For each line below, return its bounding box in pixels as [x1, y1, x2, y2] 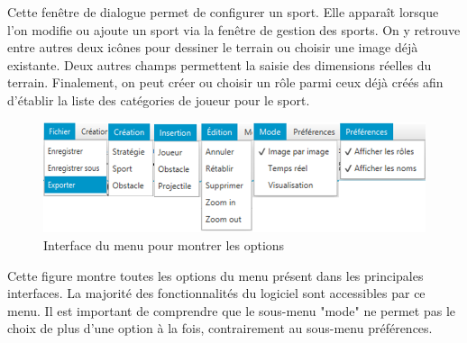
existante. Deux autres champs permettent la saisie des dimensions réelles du [7, 55, 432, 74]
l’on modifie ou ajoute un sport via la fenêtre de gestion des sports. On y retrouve [7, 20, 461, 39]
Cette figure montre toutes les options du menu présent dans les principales [7, 266, 424, 284]
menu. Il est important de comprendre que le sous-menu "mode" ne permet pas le [7, 301, 455, 320]
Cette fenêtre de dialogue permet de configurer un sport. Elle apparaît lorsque [7, 3, 439, 21]
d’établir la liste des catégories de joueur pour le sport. [7, 90, 310, 109]
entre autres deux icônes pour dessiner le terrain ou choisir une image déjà [7, 38, 418, 57]
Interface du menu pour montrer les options [43, 235, 285, 254]
